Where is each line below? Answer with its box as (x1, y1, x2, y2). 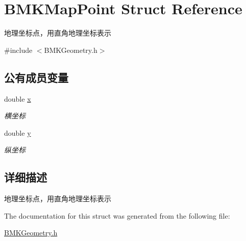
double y (4, 127, 31, 138)
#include (4, 44, 33, 55)
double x (4, 93, 31, 104)
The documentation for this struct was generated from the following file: (4, 210, 230, 221)
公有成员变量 (4, 69, 68, 85)
